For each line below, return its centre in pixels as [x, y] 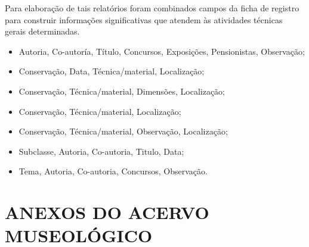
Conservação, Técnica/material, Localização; [100, 111]
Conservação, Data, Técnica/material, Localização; [112, 71]
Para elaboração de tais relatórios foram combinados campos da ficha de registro [152, 8]
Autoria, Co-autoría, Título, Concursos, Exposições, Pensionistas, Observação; [162, 51]
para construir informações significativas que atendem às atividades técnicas [144, 19]
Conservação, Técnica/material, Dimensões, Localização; [122, 91]
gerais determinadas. [42, 31]
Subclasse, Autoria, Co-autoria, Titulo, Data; [101, 151]
